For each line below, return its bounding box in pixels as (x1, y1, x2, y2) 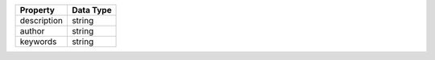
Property (19, 5, 56, 15)
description (19, 15, 64, 26)
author (19, 26, 45, 36)
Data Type (71, 5, 112, 15)
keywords (19, 36, 57, 47)
